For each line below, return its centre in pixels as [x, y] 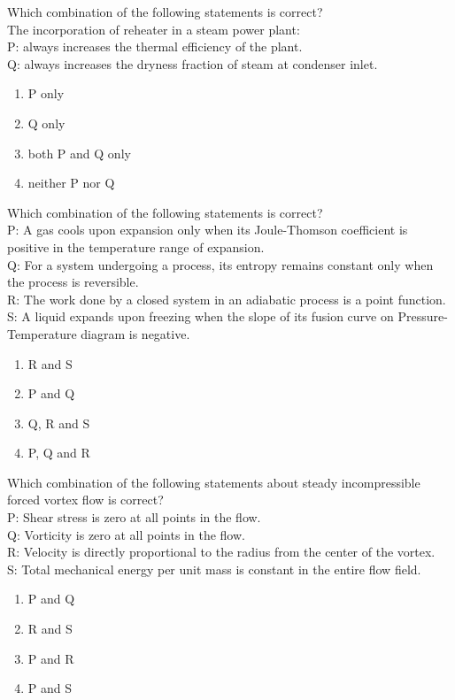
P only [46, 93]
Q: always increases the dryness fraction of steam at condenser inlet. [193, 63]
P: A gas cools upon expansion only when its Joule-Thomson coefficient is [208, 230]
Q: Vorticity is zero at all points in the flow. [126, 534]
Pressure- [423, 316]
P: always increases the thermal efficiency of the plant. [155, 46]
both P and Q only [79, 153]
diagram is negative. [135, 333]
